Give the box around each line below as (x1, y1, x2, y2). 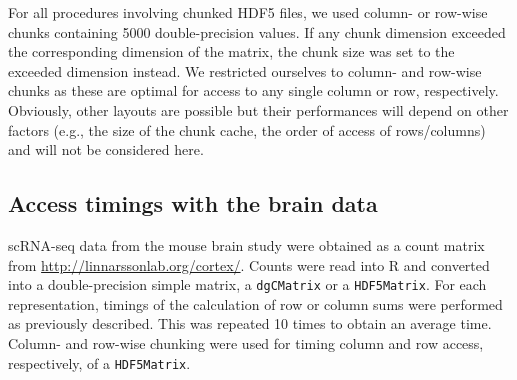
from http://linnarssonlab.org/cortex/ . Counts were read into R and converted (8, 254, 490, 275)
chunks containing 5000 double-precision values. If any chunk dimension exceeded (8, 21, 506, 42)
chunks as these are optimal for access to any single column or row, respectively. (8, 80, 499, 101)
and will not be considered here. (8, 139, 204, 160)
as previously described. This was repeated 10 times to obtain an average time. (8, 313, 492, 334)
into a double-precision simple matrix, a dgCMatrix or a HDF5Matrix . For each (8, 274, 487, 295)
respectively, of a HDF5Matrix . (8, 352, 191, 373)
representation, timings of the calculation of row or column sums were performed (8, 293, 503, 314)
